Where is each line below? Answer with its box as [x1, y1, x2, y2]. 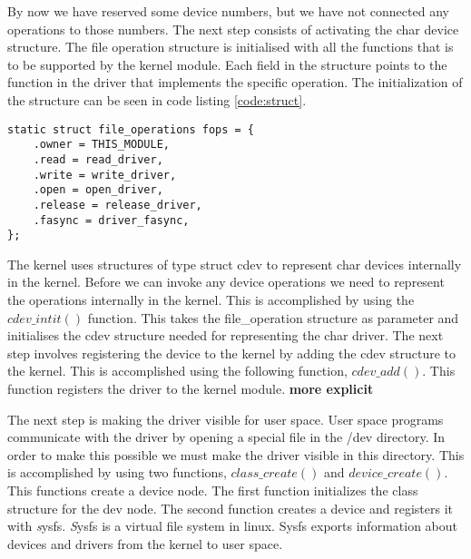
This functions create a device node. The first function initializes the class [7, 480, 418, 499]
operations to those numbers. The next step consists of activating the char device [7, 19, 459, 38]
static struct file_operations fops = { [7, 123, 255, 136]
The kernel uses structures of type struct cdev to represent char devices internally [7, 254, 462, 273]
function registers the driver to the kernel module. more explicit [7, 378, 374, 397]
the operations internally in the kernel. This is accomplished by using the [7, 290, 415, 309]
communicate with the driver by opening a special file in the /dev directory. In [7, 427, 446, 446]
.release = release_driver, [33, 198, 202, 211]
